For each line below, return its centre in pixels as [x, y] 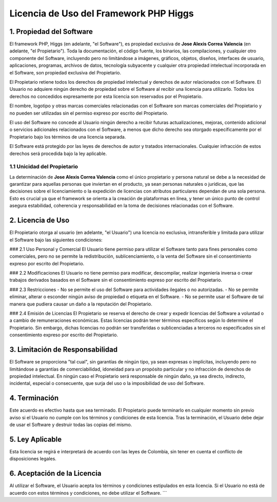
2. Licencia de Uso [39, 220]
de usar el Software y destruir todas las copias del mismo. [71, 424]
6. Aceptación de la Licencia [55, 474]
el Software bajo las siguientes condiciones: [56, 240]
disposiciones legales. [33, 459]
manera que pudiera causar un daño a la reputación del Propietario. [81, 304]
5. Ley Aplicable [36, 439]
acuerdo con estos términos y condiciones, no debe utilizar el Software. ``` [88, 493]
